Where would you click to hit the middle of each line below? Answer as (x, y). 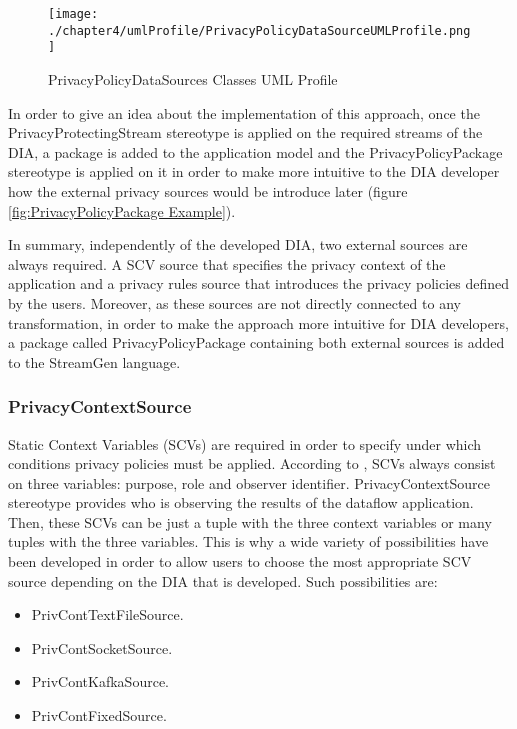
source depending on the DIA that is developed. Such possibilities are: (223, 580)
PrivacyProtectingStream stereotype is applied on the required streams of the (245, 132)
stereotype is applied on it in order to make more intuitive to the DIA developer (254, 171)
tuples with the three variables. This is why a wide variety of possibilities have (248, 541)
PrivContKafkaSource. (100, 681)
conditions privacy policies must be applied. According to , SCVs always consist (252, 463)
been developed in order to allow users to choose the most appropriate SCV (240, 561)
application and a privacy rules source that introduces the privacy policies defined (259, 283)
